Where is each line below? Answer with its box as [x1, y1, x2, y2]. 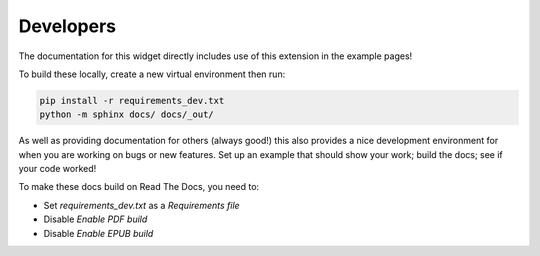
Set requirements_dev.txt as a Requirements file [43, 199, 240, 211]
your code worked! [18, 163, 97, 175]
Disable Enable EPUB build [43, 227, 154, 239]
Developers [18, 15, 117, 37]
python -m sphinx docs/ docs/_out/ [39, 109, 214, 120]
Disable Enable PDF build [43, 213, 148, 225]
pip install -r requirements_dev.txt [39, 95, 225, 106]
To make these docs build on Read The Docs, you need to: [18, 181, 260, 193]
